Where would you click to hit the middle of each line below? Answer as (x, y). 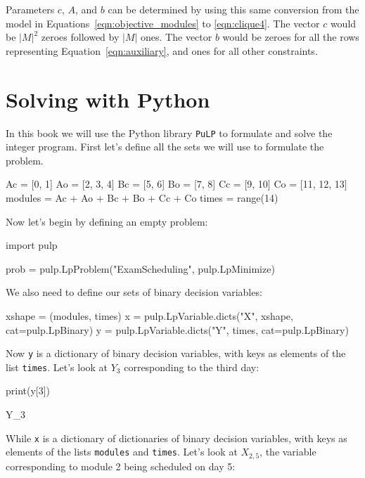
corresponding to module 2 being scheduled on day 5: (121, 466)
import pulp (32, 245)
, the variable (288, 452)
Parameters (30, 9)
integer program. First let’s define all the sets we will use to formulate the (165, 147)
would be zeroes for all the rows (291, 37)
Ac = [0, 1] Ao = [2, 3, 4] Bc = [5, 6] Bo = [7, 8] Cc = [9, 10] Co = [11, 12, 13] (177, 184)
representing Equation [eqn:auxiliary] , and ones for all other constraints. (162, 50)
